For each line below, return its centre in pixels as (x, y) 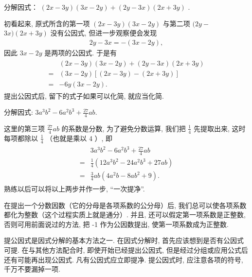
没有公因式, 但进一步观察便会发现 (104, 33)
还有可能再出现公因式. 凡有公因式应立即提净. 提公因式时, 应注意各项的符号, (124, 259)
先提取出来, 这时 (219, 128)
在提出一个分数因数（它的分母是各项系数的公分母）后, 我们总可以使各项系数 (125, 205)
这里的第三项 (24, 128)
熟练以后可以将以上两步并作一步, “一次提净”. (74, 189)
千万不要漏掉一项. (32, 269)
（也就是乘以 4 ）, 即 (79, 138)
